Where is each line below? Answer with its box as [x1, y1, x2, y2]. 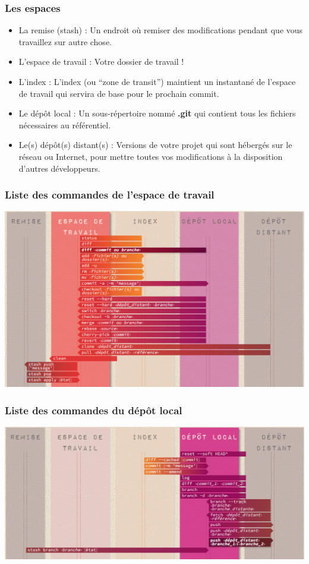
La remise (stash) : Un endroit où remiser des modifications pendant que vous [18, 24, 303, 36]
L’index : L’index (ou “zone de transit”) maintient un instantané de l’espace [18, 75, 296, 87]
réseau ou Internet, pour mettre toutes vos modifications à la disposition [18, 150, 283, 162]
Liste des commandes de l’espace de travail [5, 187, 215, 202]
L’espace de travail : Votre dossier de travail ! [18, 55, 184, 68]
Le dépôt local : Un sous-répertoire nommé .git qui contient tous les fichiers [18, 107, 296, 119]
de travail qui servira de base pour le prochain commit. [18, 87, 219, 99]
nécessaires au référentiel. [18, 118, 111, 131]
